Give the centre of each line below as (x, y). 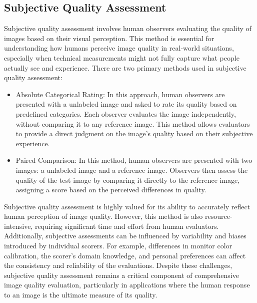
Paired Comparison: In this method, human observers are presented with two (134, 160)
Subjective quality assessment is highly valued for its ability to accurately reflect (127, 206)
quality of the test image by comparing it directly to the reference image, (128, 180)
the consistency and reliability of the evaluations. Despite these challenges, (118, 265)
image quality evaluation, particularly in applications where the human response (127, 285)
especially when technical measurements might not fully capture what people (122, 57)
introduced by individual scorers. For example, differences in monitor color (118, 246)
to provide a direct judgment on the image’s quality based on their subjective (134, 133)
